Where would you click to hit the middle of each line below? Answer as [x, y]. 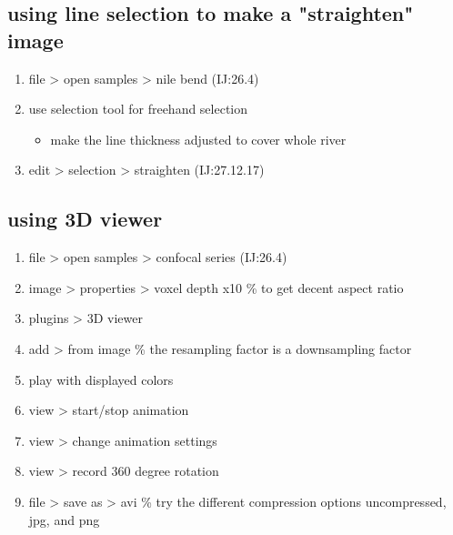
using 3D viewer [85, 219]
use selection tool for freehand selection [138, 109]
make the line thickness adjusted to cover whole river [198, 139]
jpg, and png [64, 519]
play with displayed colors [101, 379]
